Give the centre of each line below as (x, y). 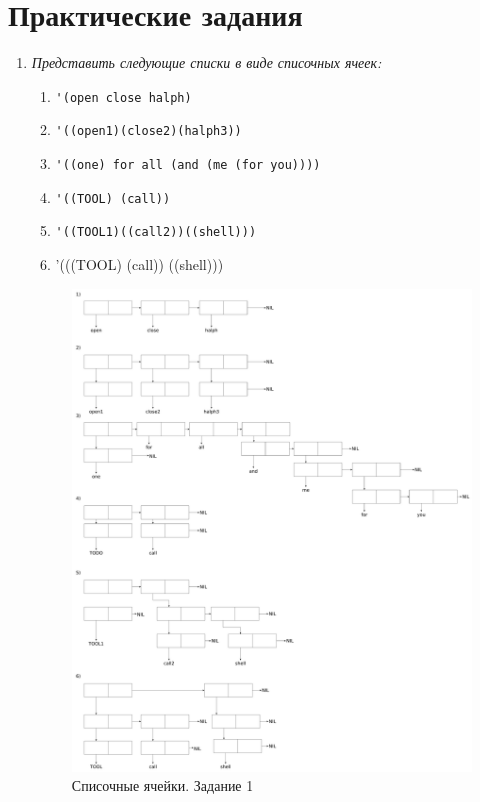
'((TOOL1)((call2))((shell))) (156, 232)
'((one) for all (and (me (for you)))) (188, 165)
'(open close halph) (123, 97)
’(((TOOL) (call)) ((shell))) (139, 264)
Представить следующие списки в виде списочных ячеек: (206, 62)
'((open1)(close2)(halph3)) (148, 131)
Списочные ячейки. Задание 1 (162, 785)
